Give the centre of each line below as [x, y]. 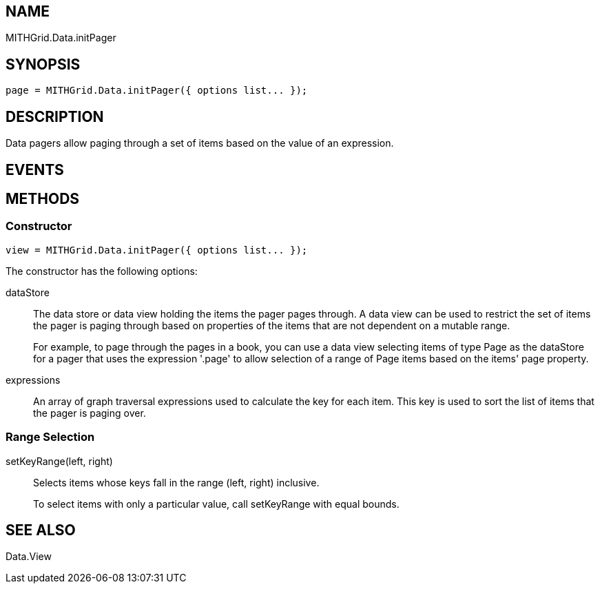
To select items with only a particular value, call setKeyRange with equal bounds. [216, 504]
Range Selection [50, 437]
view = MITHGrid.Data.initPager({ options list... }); [157, 250]
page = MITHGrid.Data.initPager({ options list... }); [157, 91]
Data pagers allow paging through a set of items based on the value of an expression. [200, 143]
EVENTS [35, 169]
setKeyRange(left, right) [59, 461]
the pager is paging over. [90, 413]
